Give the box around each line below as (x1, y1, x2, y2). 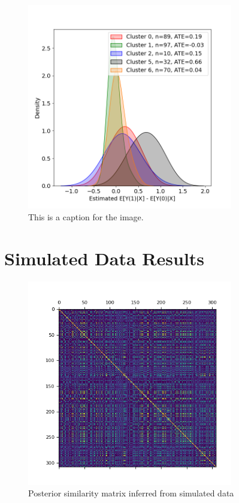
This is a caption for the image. (28, 210, 144, 223)
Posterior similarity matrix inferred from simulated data (28, 487, 234, 499)
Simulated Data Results (4, 245, 205, 270)
